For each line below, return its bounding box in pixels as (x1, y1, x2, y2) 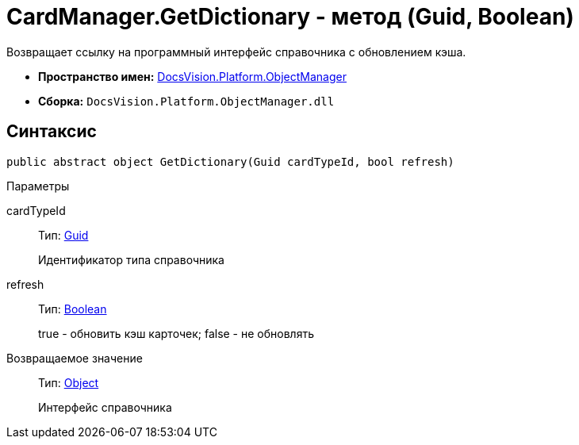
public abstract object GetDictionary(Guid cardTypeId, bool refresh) (6, 155, 454, 168)
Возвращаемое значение (6, 351, 143, 365)
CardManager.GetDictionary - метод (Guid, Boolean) (6, 3, 574, 30)
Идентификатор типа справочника (38, 252, 224, 267)
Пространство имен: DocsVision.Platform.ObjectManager (38, 69, 347, 83)
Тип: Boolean (38, 301, 107, 316)
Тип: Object (38, 375, 99, 389)
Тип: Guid (38, 228, 89, 242)
